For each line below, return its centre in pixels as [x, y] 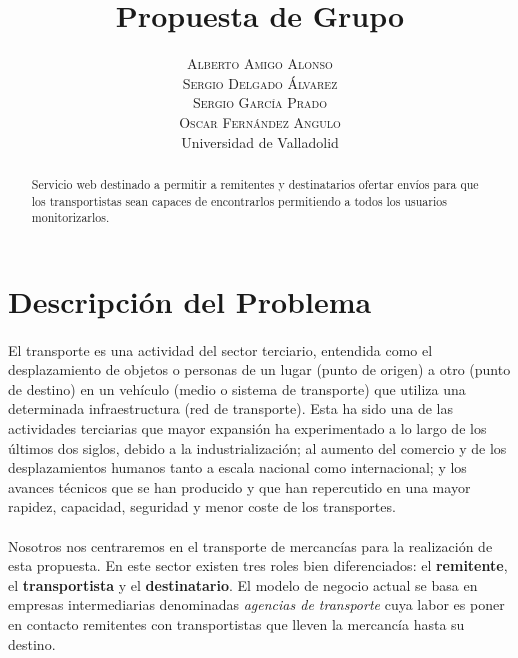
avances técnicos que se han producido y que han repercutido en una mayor [239, 486]
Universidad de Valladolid [260, 141]
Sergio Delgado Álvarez [260, 82]
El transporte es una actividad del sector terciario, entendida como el [220, 349]
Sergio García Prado [260, 102]
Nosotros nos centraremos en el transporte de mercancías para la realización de [250, 545]
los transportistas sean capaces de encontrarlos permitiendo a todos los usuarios [239, 200]
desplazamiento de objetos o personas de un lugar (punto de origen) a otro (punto [259, 369]
